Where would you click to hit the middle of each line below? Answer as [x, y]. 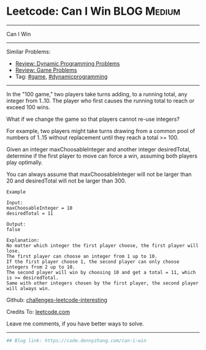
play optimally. [25, 162]
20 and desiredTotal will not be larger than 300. [66, 181]
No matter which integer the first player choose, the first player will [103, 245]
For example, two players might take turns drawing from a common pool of [101, 131]
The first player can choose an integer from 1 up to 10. [82, 256]
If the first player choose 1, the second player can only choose [93, 262]
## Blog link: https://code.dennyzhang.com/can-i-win [77, 340]
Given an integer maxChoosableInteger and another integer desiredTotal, [99, 149]
